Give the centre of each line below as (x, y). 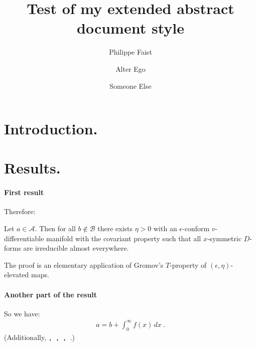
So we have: (22, 313)
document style (131, 28)
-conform (196, 228)
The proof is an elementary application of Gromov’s (84, 265)
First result (24, 192)
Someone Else (131, 85)
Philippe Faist (131, 52)
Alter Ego (131, 68)
